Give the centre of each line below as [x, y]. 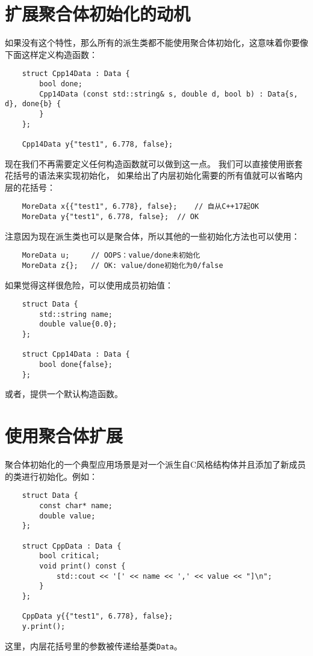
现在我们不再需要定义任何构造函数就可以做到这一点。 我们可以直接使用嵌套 [154, 163]
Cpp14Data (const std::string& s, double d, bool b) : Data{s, [169, 94]
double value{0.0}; [78, 324]
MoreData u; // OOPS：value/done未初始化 [111, 256]
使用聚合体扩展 [64, 435]
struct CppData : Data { [72, 546]
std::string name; [76, 314]
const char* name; [76, 505]
